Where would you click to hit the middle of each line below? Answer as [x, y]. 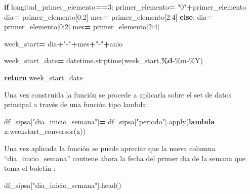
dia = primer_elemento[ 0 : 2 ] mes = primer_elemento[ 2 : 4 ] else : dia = [109, 16]
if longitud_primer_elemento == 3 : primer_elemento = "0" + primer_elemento [125, 7]
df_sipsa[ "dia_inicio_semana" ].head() [63, 185]
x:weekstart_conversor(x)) [45, 131]
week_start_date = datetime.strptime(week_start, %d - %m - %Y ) [104, 60]
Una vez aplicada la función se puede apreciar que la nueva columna [110, 148]
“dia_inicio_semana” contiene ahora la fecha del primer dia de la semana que [125, 158]
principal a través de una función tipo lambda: [76, 104]
